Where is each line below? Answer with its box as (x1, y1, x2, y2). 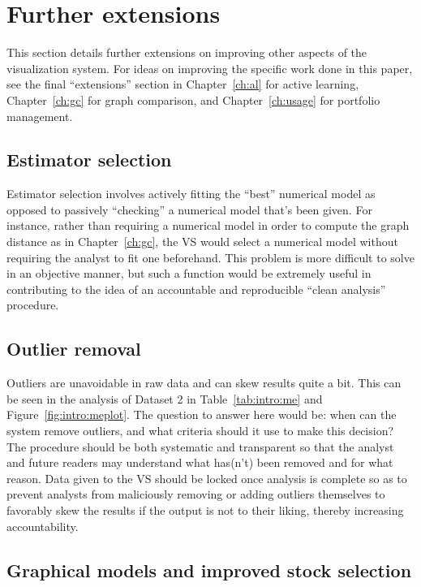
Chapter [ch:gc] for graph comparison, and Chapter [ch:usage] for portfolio (6, 91, 380, 108)
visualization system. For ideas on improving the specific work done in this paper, (6, 59, 413, 76)
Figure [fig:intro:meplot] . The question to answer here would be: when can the (6, 406, 397, 423)
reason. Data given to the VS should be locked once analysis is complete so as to (6, 469, 407, 486)
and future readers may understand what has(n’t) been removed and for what (6, 454, 393, 471)
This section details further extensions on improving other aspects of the (6, 44, 367, 61)
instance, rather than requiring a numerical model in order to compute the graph (6, 217, 410, 234)
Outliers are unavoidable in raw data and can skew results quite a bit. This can (6, 374, 402, 391)
